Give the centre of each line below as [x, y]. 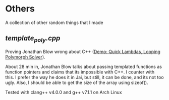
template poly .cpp [33, 39]
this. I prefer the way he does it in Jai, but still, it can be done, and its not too [84, 77]
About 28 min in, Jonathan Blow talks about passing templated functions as [84, 66]
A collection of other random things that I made [54, 22]
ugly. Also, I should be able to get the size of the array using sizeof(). [77, 82]
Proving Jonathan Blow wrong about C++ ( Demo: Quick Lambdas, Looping [83, 51]
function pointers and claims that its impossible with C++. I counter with [80, 72]
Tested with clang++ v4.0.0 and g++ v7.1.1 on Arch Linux [64, 92]
